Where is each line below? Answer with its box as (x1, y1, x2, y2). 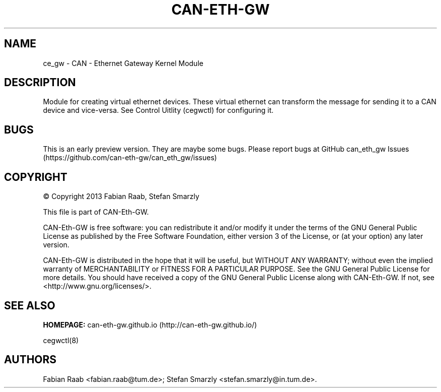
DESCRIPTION (4, 76, 76, 89)
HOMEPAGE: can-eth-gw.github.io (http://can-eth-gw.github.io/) (43, 320, 257, 329)
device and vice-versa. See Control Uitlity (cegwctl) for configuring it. (43, 106, 274, 115)
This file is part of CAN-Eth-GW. (43, 208, 149, 217)
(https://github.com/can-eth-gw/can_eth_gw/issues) (43, 153, 217, 162)
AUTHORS (4, 353, 57, 366)
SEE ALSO (4, 299, 55, 312)
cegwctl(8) (43, 336, 79, 345)
